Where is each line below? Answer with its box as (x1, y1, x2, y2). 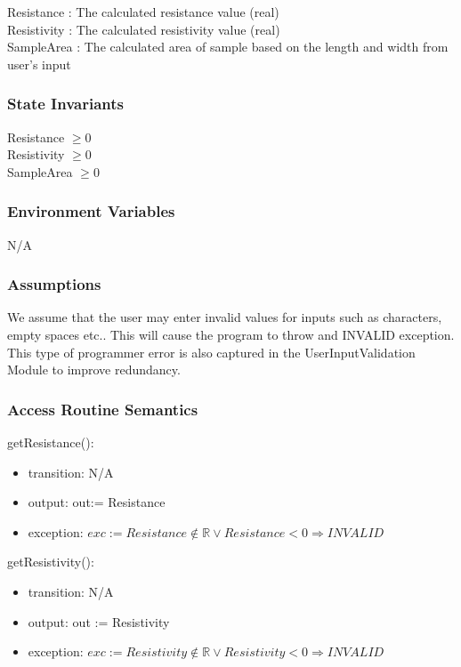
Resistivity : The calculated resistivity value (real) (7, 20, 280, 38)
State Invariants (7, 92, 124, 115)
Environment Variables (7, 200, 175, 222)
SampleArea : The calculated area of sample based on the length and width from (7, 37, 449, 56)
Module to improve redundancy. (7, 360, 181, 379)
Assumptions (7, 273, 101, 295)
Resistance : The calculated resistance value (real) (7, 3, 279, 20)
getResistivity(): (7, 552, 94, 571)
